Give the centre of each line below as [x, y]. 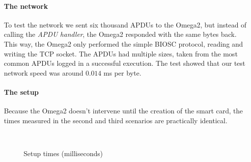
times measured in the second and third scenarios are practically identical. [116, 120]
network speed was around [44, 72]
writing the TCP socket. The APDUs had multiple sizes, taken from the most [121, 53]
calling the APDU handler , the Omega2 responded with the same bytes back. [120, 34]
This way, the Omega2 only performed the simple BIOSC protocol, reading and [124, 43]
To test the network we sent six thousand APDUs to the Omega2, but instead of [125, 24]
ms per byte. [122, 72]
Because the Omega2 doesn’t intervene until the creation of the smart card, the [124, 111]
